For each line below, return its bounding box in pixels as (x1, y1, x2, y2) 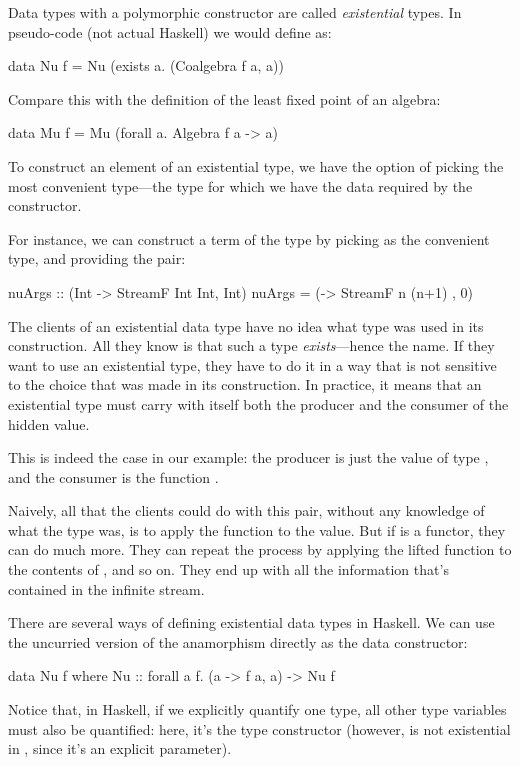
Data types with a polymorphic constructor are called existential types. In (8, 2, 462, 22)
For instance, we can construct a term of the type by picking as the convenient (8, 228, 490, 249)
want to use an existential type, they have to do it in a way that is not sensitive (8, 354, 497, 375)
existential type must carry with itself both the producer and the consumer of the (8, 393, 509, 414)
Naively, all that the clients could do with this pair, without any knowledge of (8, 500, 485, 521)
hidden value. (8, 413, 90, 434)
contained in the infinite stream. (8, 578, 205, 599)
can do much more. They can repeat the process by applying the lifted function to (8, 539, 512, 560)
